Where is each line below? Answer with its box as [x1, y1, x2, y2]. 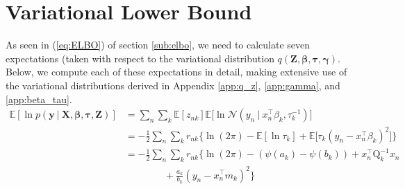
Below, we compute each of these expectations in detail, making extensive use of [6, 64, 347, 79]
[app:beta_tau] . [6, 91, 72, 106]
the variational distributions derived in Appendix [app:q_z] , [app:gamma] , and [6, 78, 340, 92]
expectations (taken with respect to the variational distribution [6, 51, 274, 65]
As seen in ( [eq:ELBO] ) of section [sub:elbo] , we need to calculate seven [6, 37, 311, 52]
